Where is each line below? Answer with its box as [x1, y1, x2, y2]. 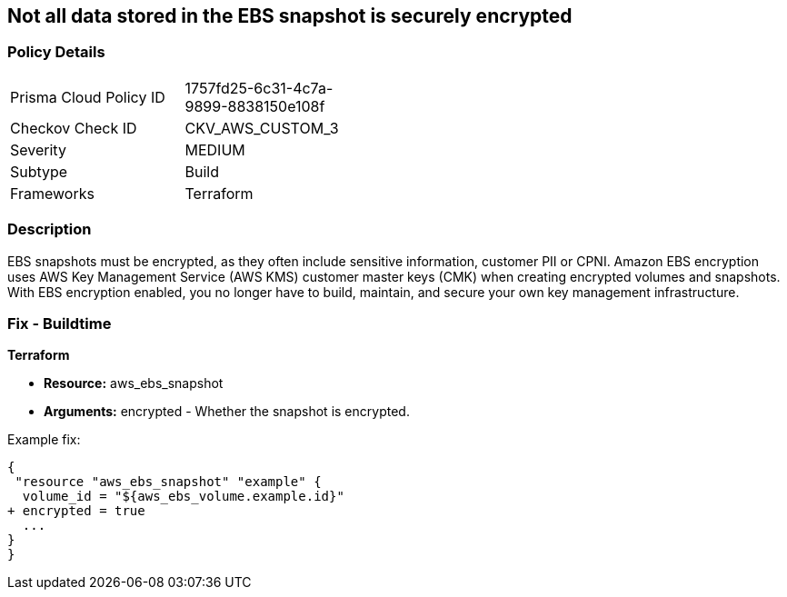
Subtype [10, 162, 68, 181]
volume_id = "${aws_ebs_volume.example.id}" [22, 489, 344, 504]
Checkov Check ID [10, 118, 137, 137]
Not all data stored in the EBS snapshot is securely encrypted [7, 5, 573, 27]
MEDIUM [184, 140, 245, 159]
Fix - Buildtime [7, 313, 112, 333]
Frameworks [10, 184, 95, 203]
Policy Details [7, 43, 105, 62]
